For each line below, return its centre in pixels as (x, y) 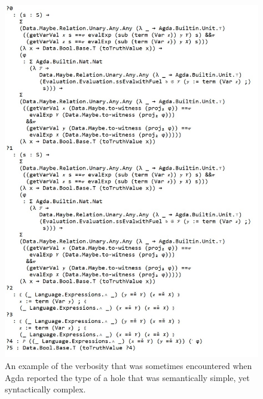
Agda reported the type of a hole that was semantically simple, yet (127, 377)
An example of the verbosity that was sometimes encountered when (129, 365)
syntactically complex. (45, 389)
